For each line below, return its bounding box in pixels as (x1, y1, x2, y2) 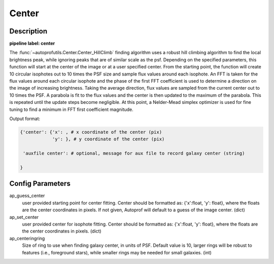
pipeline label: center (9, 41, 55, 47)
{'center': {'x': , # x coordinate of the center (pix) (20, 129, 162, 135)
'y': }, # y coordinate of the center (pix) (52, 136, 165, 142)
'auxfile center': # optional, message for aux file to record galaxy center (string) (23, 150, 245, 157)
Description (9, 27, 48, 35)
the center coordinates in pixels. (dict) (22, 228, 101, 234)
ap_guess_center (9, 193, 45, 199)
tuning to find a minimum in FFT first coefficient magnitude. (9, 106, 134, 112)
